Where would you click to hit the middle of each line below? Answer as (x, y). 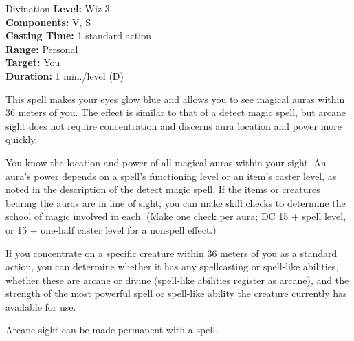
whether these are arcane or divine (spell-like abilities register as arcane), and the (177, 279)
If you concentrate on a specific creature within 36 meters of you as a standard (172, 253)
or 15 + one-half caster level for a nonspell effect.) (111, 229)
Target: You (33, 62)
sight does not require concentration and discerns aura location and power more (174, 125)
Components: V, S (48, 22)
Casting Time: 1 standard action (78, 35)
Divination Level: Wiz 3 (58, 8)
